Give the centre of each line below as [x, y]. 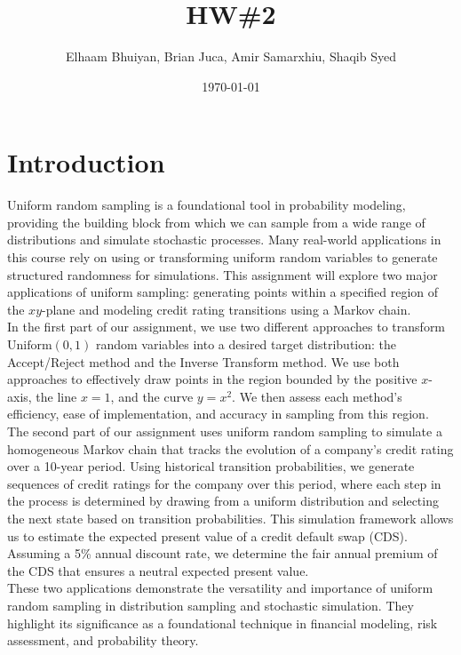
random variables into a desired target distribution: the [246, 344]
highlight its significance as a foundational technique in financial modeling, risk [223, 623]
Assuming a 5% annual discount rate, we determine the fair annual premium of [223, 553]
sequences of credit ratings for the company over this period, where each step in [224, 483]
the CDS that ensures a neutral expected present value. [158, 570]
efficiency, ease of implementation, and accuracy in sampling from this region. [218, 414]
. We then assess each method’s [317, 396]
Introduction [86, 162]
